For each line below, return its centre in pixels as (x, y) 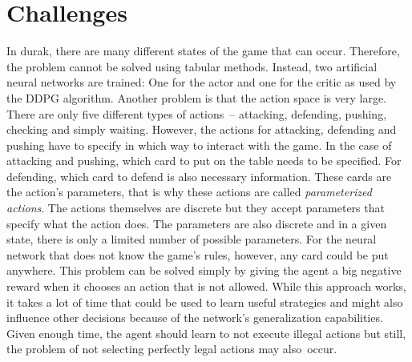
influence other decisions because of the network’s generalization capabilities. (195, 318)
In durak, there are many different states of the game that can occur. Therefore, (203, 51)
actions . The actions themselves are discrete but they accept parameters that (196, 208)
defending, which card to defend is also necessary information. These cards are (199, 176)
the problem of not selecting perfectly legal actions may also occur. (172, 349)
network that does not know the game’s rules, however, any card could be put (198, 254)
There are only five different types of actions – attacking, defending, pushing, (197, 113)
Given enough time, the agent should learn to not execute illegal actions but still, (206, 333)
